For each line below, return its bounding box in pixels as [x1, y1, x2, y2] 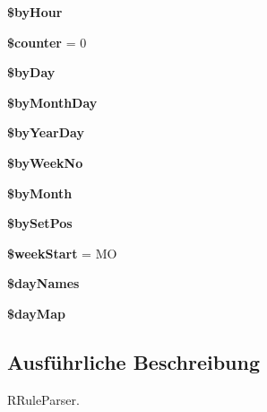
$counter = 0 [7, 32, 87, 51]
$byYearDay [7, 123, 84, 142]
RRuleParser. [7, 390, 80, 408]
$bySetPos [7, 214, 73, 232]
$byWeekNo [7, 153, 83, 171]
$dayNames [7, 274, 80, 293]
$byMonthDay [7, 92, 98, 111]
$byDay [7, 63, 56, 82]
